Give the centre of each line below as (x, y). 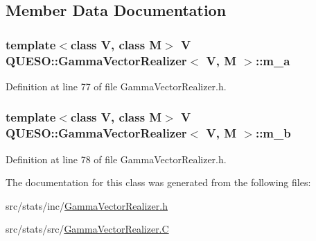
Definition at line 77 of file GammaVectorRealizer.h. (116, 86)
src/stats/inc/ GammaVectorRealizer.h (87, 205)
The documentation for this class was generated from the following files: (158, 182)
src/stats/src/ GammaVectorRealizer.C (87, 229)
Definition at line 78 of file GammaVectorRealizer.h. (116, 159)
